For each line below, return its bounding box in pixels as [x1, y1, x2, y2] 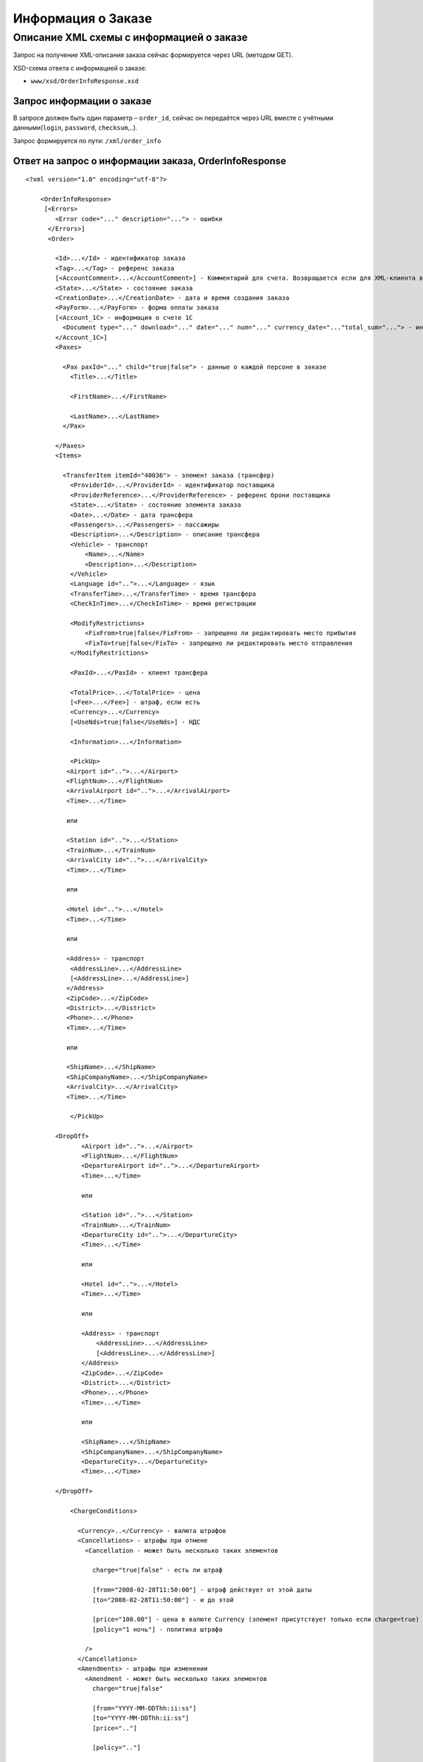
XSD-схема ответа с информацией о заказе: [13, 63, 147, 72]
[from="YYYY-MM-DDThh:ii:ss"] [92, 1704, 197, 1712]
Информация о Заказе [13, 11, 152, 26]
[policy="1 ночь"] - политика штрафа [92, 1625, 223, 1633]
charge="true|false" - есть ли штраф [92, 1566, 223, 1575]
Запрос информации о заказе [13, 95, 152, 107]
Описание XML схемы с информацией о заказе [13, 31, 248, 44]
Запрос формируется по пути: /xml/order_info [13, 136, 161, 144]
